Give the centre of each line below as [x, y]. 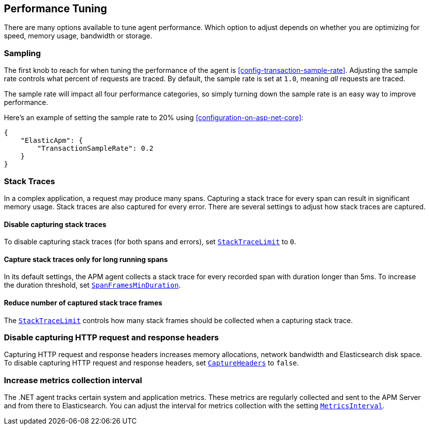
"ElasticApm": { [52, 141]
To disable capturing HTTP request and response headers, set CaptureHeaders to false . [151, 363]
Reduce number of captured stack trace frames [83, 302]
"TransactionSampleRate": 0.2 [95, 148]
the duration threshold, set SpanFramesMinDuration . [92, 285]
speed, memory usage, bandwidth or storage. [78, 36]
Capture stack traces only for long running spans [86, 259]
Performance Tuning [56, 9]
